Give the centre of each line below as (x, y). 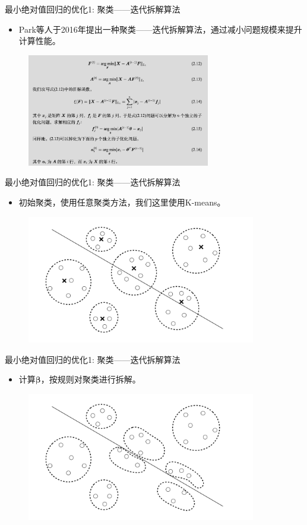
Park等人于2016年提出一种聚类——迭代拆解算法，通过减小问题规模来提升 (160, 29)
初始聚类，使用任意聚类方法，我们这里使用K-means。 (122, 202)
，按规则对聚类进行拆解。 (91, 379)
